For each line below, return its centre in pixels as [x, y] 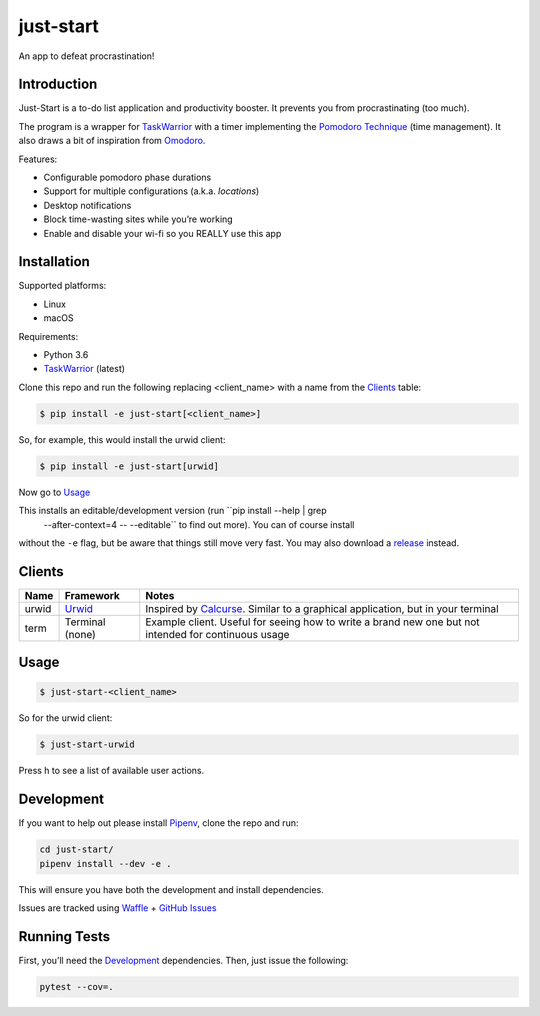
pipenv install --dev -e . [105, 863]
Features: [38, 159]
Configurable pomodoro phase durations [127, 177]
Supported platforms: [62, 286]
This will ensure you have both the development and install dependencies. [171, 889]
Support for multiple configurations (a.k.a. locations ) [151, 191]
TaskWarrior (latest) [84, 369]
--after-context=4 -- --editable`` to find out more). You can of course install [199, 524]
